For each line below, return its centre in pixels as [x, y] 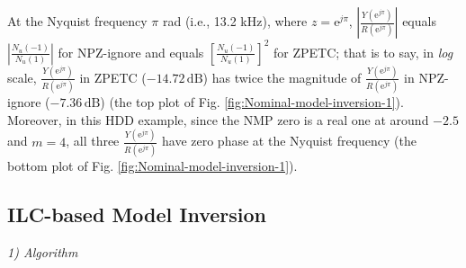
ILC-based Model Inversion [137, 214]
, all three [93, 141]
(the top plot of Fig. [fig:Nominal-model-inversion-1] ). [256, 102]
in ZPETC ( [113, 77]
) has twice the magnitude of [282, 77]
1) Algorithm [43, 251]
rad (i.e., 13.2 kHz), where [235, 21]
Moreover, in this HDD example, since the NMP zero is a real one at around [218, 119]
